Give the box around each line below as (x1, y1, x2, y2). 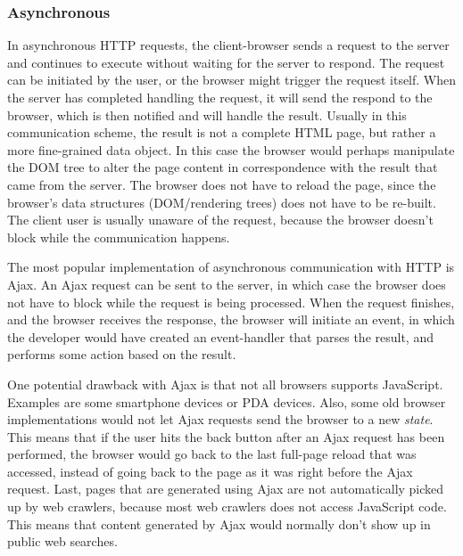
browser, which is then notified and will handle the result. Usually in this (7, 105, 407, 124)
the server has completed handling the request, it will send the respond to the (7, 88, 433, 106)
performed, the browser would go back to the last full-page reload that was (7, 445, 417, 463)
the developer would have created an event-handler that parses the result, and (7, 327, 434, 346)
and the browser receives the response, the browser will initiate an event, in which (7, 310, 455, 329)
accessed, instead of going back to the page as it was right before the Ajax (7, 462, 413, 480)
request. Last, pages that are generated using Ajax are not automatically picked (7, 479, 444, 498)
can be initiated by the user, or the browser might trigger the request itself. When (7, 70, 457, 89)
